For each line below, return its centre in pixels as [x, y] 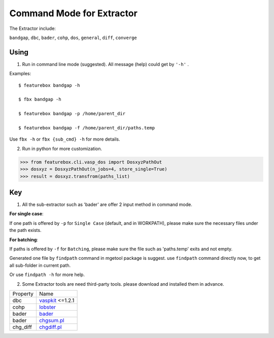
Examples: [20, 74]
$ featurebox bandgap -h [49, 85]
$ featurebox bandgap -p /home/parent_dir [72, 114]
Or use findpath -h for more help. [47, 275]
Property [23, 293]
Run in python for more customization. [62, 148]
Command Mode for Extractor [74, 13]
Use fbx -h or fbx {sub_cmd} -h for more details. [65, 139]
